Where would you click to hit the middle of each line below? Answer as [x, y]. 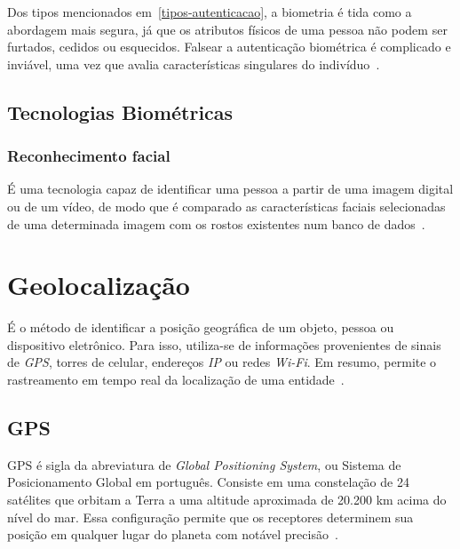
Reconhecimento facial [89, 156]
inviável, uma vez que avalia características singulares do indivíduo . [194, 64]
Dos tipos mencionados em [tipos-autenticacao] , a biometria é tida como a [210, 12]
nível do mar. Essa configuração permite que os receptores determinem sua [210, 517]
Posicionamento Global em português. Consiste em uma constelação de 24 [208, 482]
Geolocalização [99, 285]
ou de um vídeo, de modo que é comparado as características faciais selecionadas [226, 206]
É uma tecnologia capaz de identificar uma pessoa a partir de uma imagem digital [230, 189]
